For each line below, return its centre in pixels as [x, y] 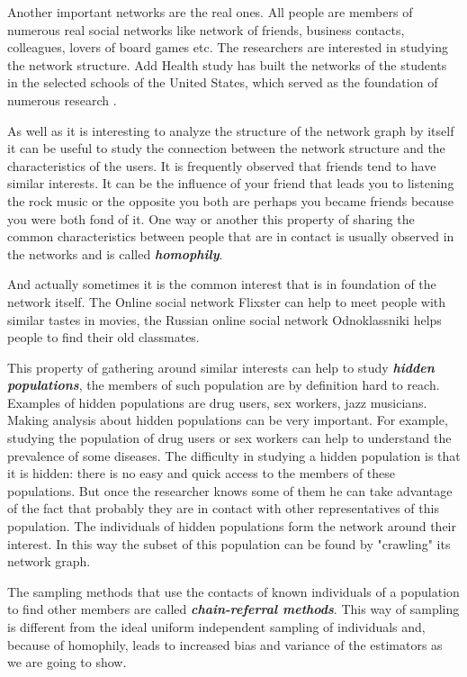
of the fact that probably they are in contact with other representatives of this [223, 508]
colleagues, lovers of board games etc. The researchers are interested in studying [228, 47]
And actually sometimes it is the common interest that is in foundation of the [222, 284]
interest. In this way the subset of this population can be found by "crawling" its [229, 543]
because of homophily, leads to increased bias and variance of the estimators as [225, 644]
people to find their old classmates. [103, 337]
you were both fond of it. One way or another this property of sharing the [211, 218]
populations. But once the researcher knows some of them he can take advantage [230, 490]
